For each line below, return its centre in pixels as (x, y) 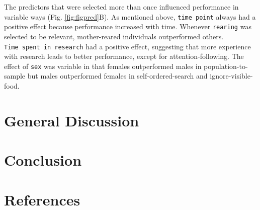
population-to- (226, 66)
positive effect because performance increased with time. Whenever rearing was (128, 26)
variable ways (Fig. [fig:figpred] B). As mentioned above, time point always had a (130, 16)
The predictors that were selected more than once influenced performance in (121, 7)
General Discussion (72, 120)
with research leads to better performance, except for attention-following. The (124, 56)
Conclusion (43, 160)
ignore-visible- (231, 76)
